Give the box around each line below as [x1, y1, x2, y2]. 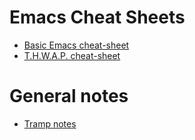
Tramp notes [23, 117, 77, 130]
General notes [9, 85, 129, 108]
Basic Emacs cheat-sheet [23, 39, 130, 51]
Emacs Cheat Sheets [9, 6, 186, 29]
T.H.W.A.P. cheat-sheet [23, 49, 121, 61]
